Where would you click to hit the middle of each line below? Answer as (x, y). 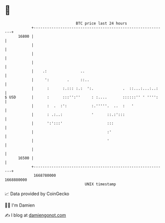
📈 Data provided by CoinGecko (37, 194)
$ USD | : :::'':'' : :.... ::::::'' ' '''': (82, 97)
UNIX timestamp (100, 184)
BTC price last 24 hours (101, 23)
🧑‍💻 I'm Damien (20, 205)
